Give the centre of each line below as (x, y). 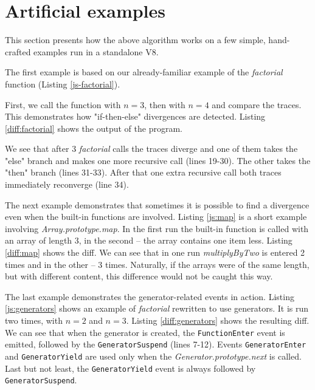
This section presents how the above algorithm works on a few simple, (135, 40)
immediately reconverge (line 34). (67, 184)
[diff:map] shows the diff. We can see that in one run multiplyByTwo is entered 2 (155, 252)
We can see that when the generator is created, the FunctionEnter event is (145, 332)
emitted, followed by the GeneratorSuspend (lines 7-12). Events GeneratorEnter (156, 344)
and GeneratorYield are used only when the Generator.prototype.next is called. (153, 356)
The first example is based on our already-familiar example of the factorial (144, 72)
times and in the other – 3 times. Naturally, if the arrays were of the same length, (157, 264)
